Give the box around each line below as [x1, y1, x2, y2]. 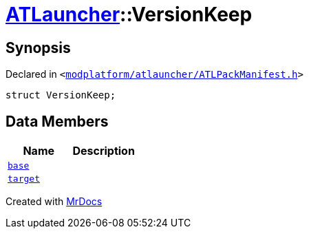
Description [72, 144, 135, 158]
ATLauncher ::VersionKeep [6, 3, 253, 26]
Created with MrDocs [6, 195, 103, 208]
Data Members [6, 112, 109, 130]
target [8, 173, 40, 184]
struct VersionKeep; [6, 89, 116, 101]
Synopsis [6, 39, 71, 56]
